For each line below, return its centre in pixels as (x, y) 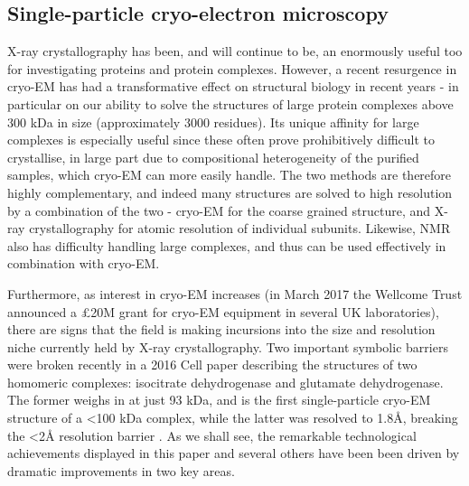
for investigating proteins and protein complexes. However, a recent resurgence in (232, 68)
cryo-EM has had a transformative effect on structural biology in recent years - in (233, 86)
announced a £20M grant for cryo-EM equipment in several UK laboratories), (223, 311)
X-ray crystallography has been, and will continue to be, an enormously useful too (235, 51)
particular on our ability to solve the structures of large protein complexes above (230, 103)
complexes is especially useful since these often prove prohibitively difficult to (221, 140)
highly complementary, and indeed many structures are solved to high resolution (230, 192)
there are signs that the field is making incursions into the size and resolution (221, 329)
